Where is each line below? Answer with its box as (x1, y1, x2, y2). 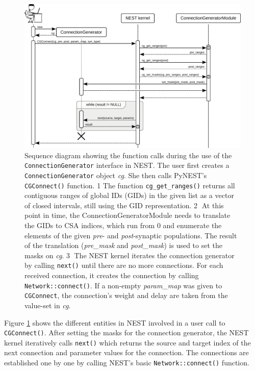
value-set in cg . (24, 300, 71, 310)
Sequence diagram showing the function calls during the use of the (24, 150, 232, 160)
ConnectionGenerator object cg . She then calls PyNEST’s (24, 169, 207, 180)
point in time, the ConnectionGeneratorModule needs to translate (24, 210, 231, 220)
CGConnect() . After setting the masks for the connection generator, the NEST (4, 327, 249, 338)
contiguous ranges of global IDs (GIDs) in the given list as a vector (24, 190, 234, 201)
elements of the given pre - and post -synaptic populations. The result (24, 230, 237, 240)
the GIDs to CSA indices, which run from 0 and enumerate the (24, 220, 222, 231)
